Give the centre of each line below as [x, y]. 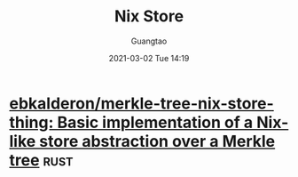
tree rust [41, 160]
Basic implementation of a [155, 122]
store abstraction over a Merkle [157, 141]
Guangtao [149, 41]
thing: [31, 122]
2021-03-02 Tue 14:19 [149, 58]
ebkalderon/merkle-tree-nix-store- [142, 103]
